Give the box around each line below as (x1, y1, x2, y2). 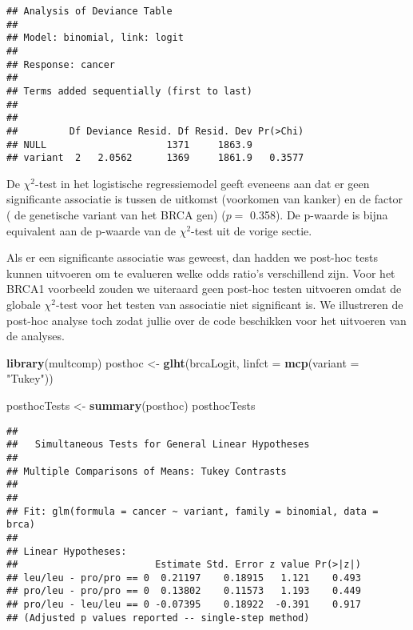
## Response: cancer (6, 58, 116, 70)
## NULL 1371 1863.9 (6, 138, 252, 150)
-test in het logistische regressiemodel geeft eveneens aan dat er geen (35, 175, 370, 191)
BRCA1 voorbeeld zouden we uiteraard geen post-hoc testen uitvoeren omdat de (6, 280, 402, 297)
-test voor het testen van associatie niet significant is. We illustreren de (55, 296, 403, 313)
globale (6, 296, 41, 313)
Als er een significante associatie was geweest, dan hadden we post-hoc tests (6, 249, 378, 266)
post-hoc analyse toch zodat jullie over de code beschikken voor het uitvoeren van (6, 311, 407, 328)
